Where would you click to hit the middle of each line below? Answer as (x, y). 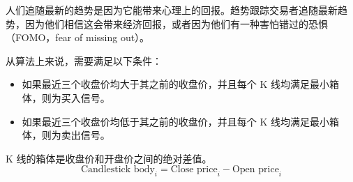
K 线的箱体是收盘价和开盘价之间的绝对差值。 (109, 158)
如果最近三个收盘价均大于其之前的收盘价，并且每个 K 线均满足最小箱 (181, 84)
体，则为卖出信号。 (66, 135)
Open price (255, 170)
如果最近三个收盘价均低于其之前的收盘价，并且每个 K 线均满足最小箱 (181, 121)
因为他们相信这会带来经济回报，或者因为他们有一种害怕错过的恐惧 (176, 23)
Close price (194, 170)
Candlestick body (118, 170)
